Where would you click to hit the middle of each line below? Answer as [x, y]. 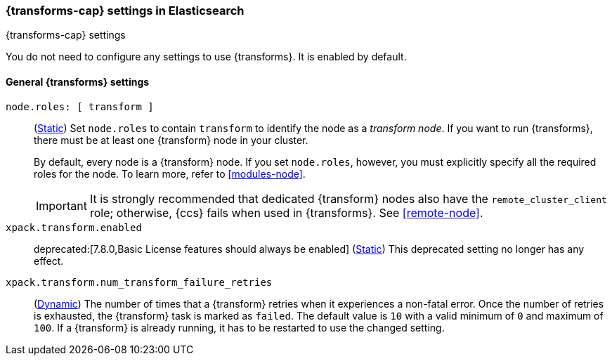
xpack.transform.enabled [74, 227]
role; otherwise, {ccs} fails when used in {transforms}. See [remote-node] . [286, 212]
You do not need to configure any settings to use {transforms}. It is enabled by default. [206, 57]
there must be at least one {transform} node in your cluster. [171, 140]
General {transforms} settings [78, 81]
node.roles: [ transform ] [80, 106]
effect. [49, 261]
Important [61, 205]
